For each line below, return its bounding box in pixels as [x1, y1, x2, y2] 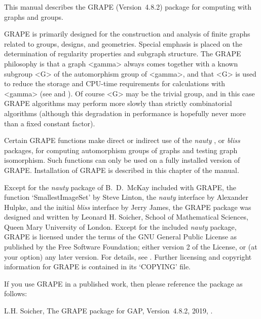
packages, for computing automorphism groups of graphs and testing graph [4, 145, 238, 155]
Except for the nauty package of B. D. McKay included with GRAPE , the [4, 182, 237, 192]
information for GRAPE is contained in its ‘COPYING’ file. [4, 261, 191, 272]
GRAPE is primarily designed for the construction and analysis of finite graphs [4, 28, 250, 39]
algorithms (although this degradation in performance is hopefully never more [4, 108, 246, 118]
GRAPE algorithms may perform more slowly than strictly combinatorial [4, 98, 232, 109]
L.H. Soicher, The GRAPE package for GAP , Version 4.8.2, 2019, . [4, 305, 213, 316]
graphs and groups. [4, 11, 63, 22]
